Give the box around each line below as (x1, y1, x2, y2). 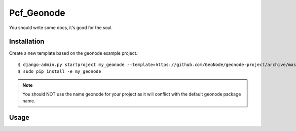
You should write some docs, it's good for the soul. (9, 25, 113, 31)
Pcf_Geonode (9, 7, 66, 18)
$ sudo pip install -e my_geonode (18, 69, 101, 74)
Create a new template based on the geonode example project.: (9, 50, 139, 56)
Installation (9, 37, 44, 46)
